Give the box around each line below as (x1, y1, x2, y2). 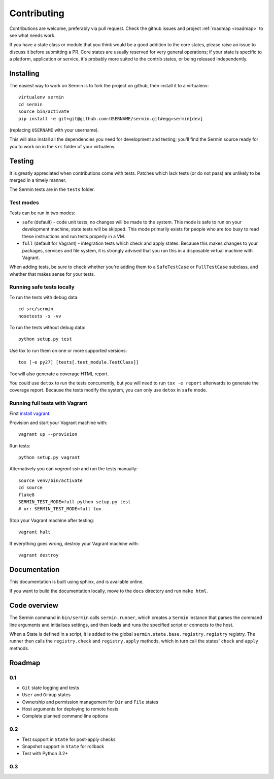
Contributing (9, 8, 64, 19)
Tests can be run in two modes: (9, 210, 76, 216)
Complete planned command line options (22, 713, 109, 719)
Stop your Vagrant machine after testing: (9, 517, 94, 523)
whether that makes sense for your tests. (9, 271, 95, 277)
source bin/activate (18, 109, 70, 114)
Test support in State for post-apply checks (22, 736, 116, 742)
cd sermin (18, 102, 43, 107)
